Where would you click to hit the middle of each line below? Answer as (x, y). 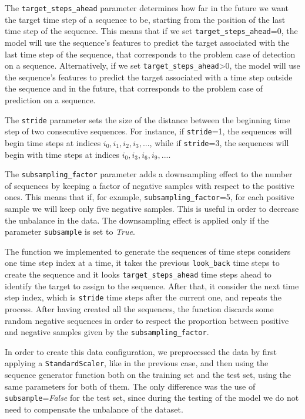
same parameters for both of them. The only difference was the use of (130, 386)
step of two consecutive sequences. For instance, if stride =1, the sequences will (148, 131)
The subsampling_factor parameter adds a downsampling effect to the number (149, 174)
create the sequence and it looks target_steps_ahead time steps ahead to (138, 274)
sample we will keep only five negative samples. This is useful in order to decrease (152, 208)
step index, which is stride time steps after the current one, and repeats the (143, 297)
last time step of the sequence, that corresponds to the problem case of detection (150, 54)
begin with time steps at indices (62, 154)
